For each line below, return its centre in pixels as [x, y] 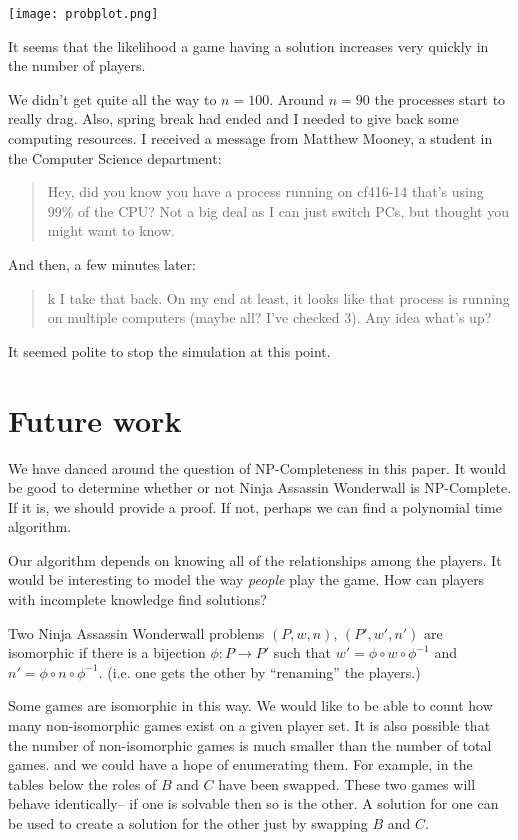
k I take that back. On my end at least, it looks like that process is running [278, 297]
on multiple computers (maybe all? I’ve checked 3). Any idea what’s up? [269, 317]
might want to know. [111, 230]
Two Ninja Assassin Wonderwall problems [136, 632]
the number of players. [77, 65]
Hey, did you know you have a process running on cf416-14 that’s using [265, 191]
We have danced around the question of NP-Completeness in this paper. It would [257, 467]
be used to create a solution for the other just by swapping [188, 823]
